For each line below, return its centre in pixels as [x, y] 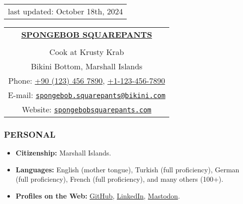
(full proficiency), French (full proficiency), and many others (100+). [120, 179]
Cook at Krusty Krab [87, 52]
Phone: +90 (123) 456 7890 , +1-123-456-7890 [87, 80]
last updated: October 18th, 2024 [66, 11]
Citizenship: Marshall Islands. [63, 153]
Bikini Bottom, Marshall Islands [87, 66]
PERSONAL [30, 134]
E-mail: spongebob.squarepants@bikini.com [87, 95]
